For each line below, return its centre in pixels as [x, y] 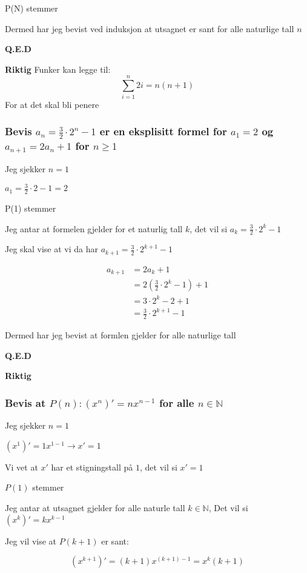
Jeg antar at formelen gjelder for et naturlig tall [94, 228]
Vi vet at [21, 467]
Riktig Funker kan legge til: [58, 69]
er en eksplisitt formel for [163, 131]
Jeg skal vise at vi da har [51, 249]
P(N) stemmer [31, 8]
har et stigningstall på [92, 467]
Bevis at [25, 402]
